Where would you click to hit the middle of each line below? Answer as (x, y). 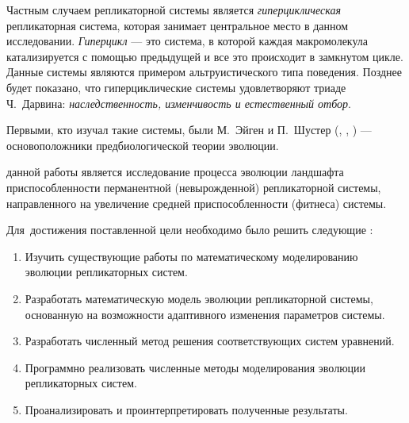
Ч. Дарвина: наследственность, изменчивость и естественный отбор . (179, 103)
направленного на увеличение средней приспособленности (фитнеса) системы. (197, 203)
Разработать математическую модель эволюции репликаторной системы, (199, 298)
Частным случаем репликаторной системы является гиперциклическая (174, 10)
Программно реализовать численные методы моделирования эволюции (195, 367)
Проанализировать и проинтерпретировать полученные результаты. (186, 409)
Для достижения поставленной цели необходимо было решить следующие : (190, 230)
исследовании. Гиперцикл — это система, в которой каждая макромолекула (187, 41)
